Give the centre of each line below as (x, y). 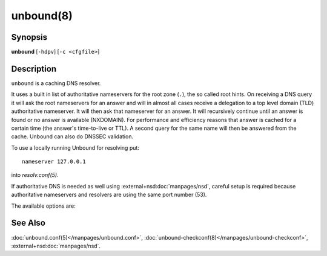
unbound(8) (42, 16)
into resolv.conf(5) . (35, 175)
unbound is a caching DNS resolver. (56, 83)
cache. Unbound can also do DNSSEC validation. (72, 136)
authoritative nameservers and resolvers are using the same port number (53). (109, 195)
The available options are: (43, 206)
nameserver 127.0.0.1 (54, 162)
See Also (28, 223)
